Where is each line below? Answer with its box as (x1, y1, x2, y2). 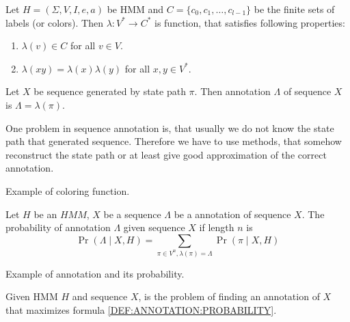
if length (199, 220, 234, 234)
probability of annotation (5, 220, 111, 234)
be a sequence (103, 206, 161, 221)
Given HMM (5, 289, 58, 304)
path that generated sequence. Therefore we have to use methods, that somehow (5, 134, 342, 148)
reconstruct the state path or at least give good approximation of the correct (5, 147, 327, 161)
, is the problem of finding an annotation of (138, 289, 320, 304)
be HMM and (107, 2, 164, 16)
